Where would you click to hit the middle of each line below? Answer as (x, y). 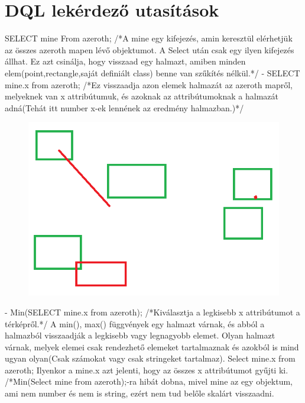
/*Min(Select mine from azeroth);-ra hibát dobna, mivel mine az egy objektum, (149, 381)
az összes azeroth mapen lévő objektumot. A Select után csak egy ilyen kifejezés (150, 49)
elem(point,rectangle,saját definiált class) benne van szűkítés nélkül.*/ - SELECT (152, 72)
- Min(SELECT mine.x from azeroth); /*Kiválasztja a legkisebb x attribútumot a (152, 312)
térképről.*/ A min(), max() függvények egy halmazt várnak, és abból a (135, 323)
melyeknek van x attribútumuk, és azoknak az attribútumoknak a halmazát (142, 96)
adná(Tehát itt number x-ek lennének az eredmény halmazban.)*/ (124, 107)
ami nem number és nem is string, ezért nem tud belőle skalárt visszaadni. (139, 393)
